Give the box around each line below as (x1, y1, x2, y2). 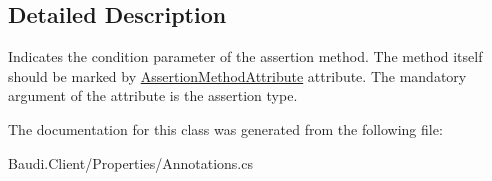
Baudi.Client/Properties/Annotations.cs (8, 152, 253, 173)
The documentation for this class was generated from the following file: (8, 118, 443, 139)
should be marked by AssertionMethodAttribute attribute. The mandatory (8, 65, 467, 86)
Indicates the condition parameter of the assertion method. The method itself (8, 46, 483, 67)
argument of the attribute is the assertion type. (8, 85, 298, 106)
